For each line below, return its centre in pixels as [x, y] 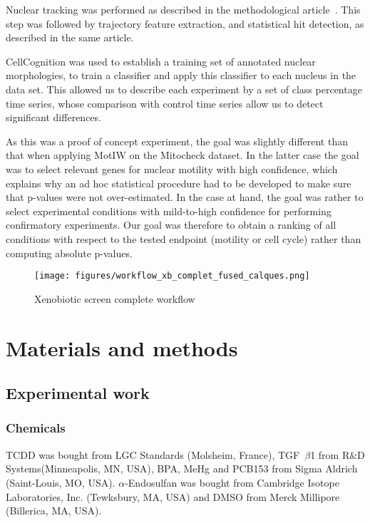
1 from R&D [338, 454]
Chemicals [36, 428]
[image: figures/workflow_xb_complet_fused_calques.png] [172, 276]
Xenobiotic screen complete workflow [115, 298]
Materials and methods [122, 347]
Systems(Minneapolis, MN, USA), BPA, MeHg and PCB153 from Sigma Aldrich [182, 468]
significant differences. [53, 117]
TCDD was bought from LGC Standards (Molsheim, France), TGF [153, 454]
